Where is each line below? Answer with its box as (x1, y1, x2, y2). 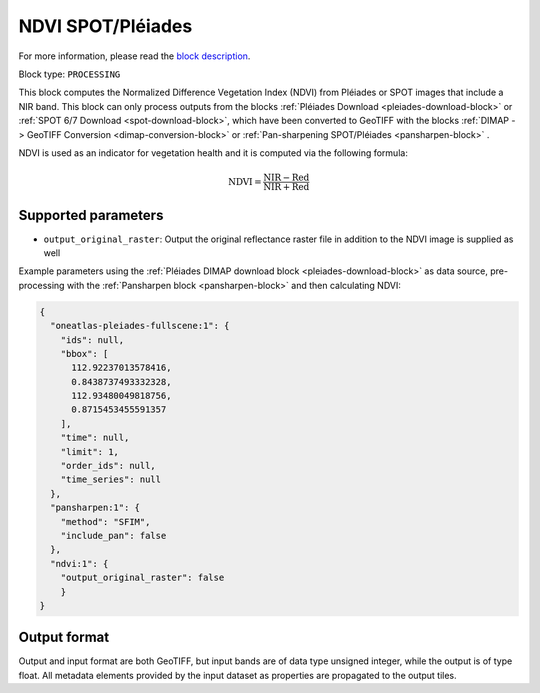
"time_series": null (60, 474, 162, 485)
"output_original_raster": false (60, 572, 225, 584)
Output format (18, 629, 110, 646)
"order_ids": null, (60, 460, 157, 472)
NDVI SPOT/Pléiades (18, 15, 193, 37)
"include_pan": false (60, 530, 167, 541)
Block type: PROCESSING (18, 68, 121, 80)
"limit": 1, (60, 446, 120, 457)
